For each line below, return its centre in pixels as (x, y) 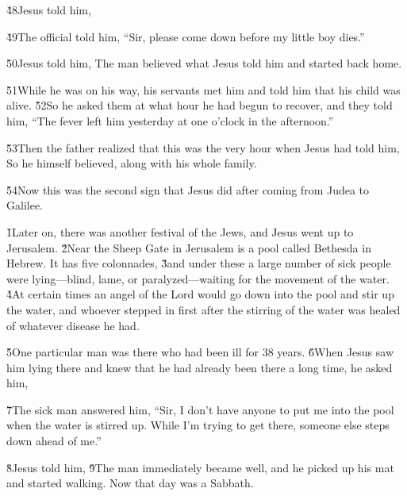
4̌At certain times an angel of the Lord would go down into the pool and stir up (200, 294)
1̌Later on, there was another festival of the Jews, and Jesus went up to (180, 231)
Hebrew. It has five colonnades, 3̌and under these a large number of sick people (199, 263)
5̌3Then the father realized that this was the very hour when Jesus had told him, (203, 147)
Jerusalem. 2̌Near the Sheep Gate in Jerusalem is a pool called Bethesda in (189, 247)
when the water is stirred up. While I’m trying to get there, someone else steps (198, 425)
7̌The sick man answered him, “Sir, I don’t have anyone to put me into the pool (200, 409)
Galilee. (25, 205)
